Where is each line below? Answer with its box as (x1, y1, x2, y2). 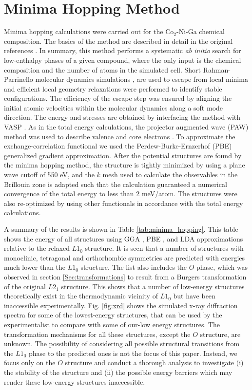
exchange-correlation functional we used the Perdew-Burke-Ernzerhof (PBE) (4, 141, 232, 151)
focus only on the (4, 357, 56, 368)
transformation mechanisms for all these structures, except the (4, 329, 191, 339)
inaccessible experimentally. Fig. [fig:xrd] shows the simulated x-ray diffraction (4, 300, 238, 310)
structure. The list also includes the (80, 262, 187, 272)
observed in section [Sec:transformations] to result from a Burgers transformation (4, 271, 247, 281)
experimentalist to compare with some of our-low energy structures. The (4, 319, 220, 329)
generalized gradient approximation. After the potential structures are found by (4, 150, 242, 160)
